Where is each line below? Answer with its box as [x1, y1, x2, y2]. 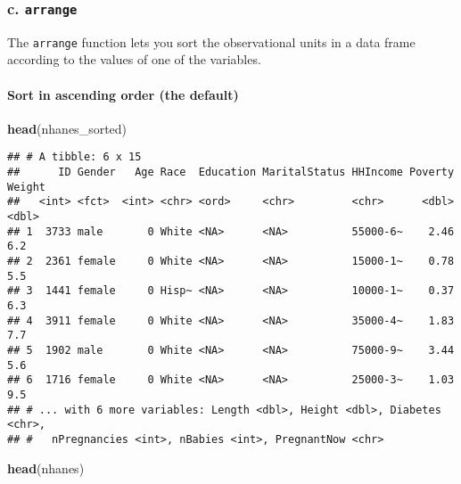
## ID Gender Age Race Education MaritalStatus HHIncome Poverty [7, 166, 455, 179]
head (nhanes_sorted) [7, 119, 128, 137]
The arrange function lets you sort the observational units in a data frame [7, 32, 416, 51]
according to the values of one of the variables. [7, 50, 261, 69]
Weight [7, 180, 45, 193]
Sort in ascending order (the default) [7, 85, 239, 103]
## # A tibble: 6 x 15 [7, 151, 142, 164]
